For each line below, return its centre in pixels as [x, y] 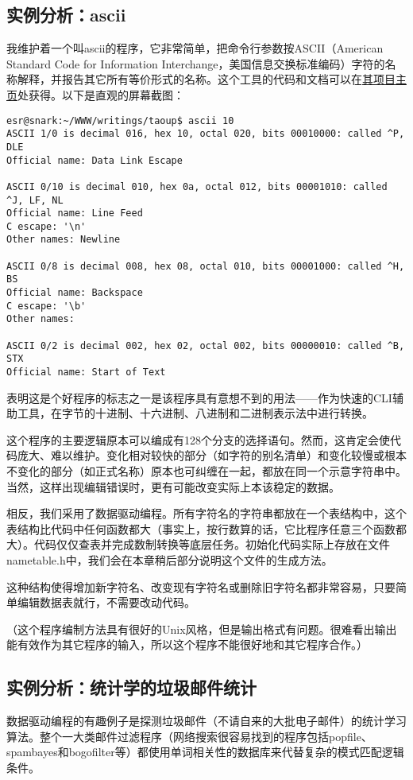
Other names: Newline [64, 240]
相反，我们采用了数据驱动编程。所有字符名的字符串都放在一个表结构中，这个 [206, 513]
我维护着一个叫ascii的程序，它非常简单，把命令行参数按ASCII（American [195, 48]
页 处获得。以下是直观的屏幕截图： [95, 94]
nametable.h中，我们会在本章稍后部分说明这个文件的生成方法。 [170, 560]
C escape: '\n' [46, 226]
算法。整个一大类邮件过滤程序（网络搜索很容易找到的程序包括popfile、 [189, 736]
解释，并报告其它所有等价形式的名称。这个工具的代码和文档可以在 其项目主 [212, 79]
